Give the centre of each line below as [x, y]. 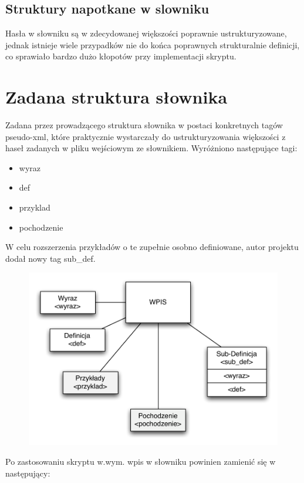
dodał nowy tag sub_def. [50, 258]
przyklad [35, 207]
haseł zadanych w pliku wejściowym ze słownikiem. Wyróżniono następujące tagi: [151, 148]
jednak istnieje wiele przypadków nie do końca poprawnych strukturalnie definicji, [153, 44]
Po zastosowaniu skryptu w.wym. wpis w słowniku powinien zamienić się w [141, 461]
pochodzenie [41, 227]
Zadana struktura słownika [116, 97]
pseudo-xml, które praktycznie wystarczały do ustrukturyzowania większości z [146, 136]
